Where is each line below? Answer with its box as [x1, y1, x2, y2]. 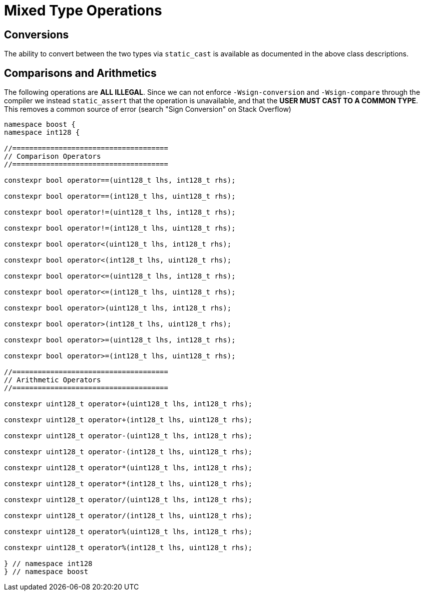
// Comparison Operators [4, 152, 101, 161]
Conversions [4, 28, 69, 41]
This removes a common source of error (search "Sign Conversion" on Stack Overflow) [4, 105, 292, 114]
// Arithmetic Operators [4, 376, 101, 384]
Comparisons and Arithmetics [4, 66, 157, 79]
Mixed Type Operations [4, 2, 162, 19]
